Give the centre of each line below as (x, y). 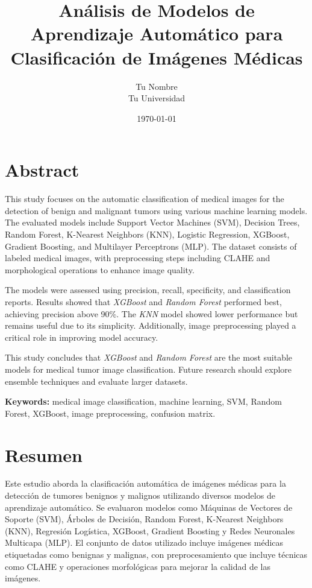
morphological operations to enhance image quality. (100, 269)
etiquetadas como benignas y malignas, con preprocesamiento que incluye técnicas (156, 554)
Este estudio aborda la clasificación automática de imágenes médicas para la (145, 483)
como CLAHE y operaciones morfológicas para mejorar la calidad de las (138, 566)
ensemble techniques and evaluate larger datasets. (96, 381)
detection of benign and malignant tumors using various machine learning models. (156, 210)
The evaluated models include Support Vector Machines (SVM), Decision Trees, (152, 222)
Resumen (44, 454)
